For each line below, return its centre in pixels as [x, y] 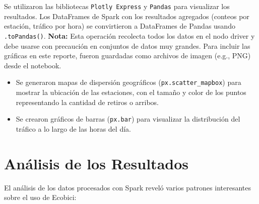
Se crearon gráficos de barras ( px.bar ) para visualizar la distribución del [128, 119]
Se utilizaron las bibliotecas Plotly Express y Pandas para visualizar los [117, 6]
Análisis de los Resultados [96, 163]
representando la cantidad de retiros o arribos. [87, 102]
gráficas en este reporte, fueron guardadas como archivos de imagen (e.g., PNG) [127, 56]
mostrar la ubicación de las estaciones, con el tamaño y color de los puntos [131, 92]
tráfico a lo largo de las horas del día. [73, 128]
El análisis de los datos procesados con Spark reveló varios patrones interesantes [127, 187]
